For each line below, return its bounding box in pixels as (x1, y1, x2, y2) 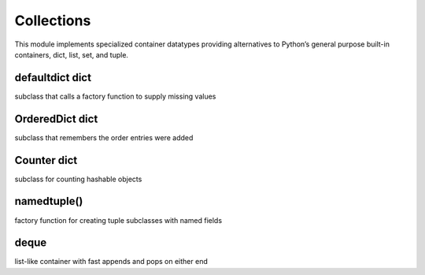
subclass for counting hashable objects (14, 174, 142, 184)
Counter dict (14, 154, 78, 167)
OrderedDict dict (14, 112, 98, 125)
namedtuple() (14, 195, 83, 208)
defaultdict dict (14, 71, 92, 84)
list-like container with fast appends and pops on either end (14, 257, 208, 266)
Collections (14, 12, 91, 29)
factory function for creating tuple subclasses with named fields (14, 215, 223, 225)
